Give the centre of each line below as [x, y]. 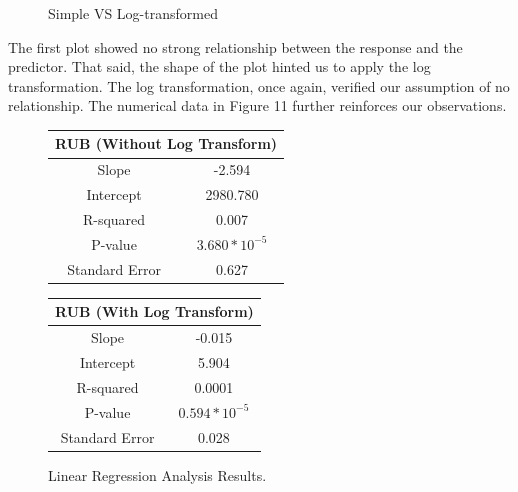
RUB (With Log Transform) [154, 311]
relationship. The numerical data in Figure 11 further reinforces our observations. [257, 105]
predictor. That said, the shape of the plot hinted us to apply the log [219, 66]
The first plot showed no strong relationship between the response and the [235, 46]
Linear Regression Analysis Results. [157, 474]
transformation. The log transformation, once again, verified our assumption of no [259, 85]
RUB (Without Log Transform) [166, 143]
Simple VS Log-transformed [133, 13]
